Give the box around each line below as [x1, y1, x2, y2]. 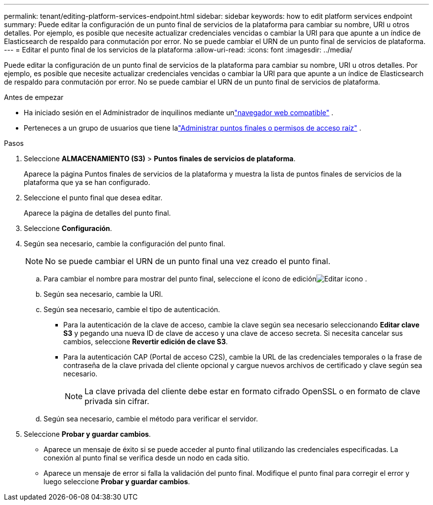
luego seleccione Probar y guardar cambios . [43, 477, 190, 486]
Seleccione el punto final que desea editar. [24, 193, 163, 202]
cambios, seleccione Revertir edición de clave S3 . [63, 337, 228, 346]
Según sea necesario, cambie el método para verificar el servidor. [43, 414, 258, 423]
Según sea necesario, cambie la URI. [43, 290, 163, 298]
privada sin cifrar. [85, 396, 149, 406]
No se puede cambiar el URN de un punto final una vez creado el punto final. [45, 256, 331, 266]
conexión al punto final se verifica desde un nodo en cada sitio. [43, 454, 250, 462]
